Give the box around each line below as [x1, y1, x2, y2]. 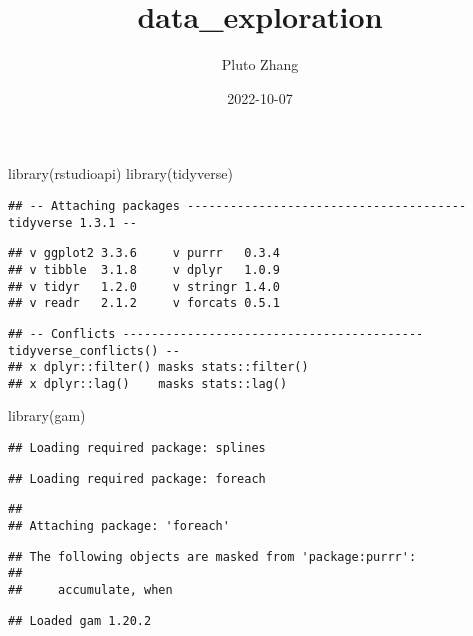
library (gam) [8, 405, 86, 426]
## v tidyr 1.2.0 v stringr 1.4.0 [8, 279, 281, 294]
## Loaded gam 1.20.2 [8, 613, 152, 628]
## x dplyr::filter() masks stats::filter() [8, 360, 309, 375]
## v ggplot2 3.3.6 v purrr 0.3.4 [8, 246, 281, 261]
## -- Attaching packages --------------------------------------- [8, 198, 467, 213]
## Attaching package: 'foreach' [8, 519, 230, 534]
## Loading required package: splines [8, 441, 266, 456]
